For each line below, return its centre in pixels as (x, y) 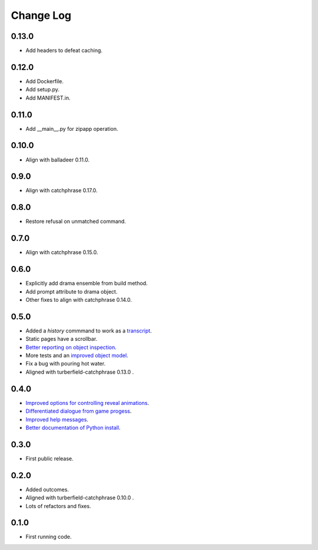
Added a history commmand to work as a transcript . (89, 331)
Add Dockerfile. (45, 81)
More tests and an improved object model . (77, 355)
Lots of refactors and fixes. (58, 506)
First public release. (49, 458)
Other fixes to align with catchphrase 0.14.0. (79, 299)
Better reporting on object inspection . (71, 347)
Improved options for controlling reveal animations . (87, 403)
